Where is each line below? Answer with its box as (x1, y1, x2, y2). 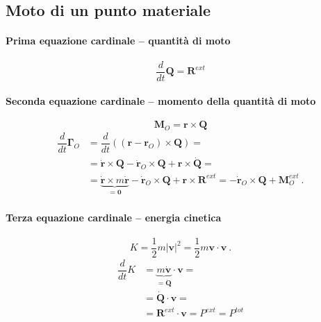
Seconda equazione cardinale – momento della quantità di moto (6, 94, 316, 108)
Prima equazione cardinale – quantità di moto (6, 33, 231, 48)
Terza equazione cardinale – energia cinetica (6, 210, 222, 224)
